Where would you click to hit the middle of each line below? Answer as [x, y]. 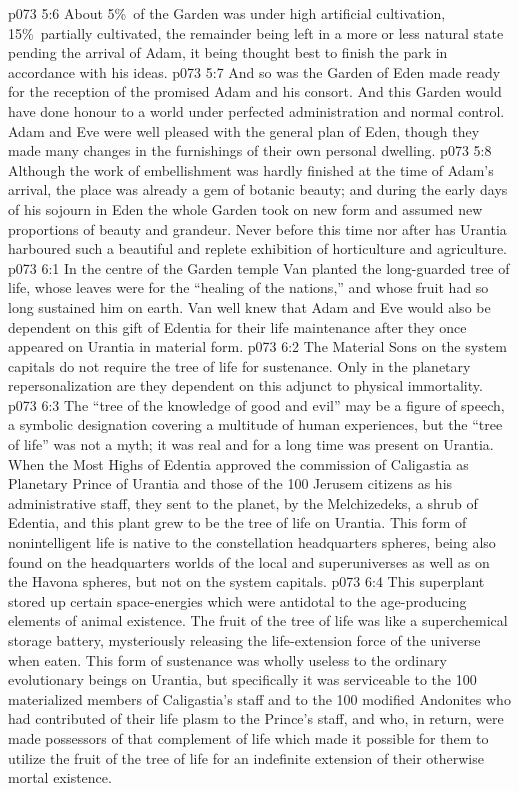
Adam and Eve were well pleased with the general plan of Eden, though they [244, 130]
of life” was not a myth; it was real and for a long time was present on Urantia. [251, 444]
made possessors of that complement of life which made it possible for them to [248, 737]
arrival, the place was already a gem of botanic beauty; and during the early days [258, 189]
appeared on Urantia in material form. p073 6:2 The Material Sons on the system [257, 346]
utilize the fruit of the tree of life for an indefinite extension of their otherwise [246, 757]
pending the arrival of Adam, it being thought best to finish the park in [228, 52]
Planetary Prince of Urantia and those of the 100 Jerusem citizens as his [230, 483]
